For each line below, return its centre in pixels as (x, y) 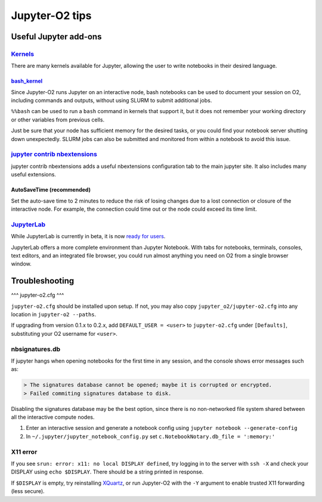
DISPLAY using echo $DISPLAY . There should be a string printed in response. (107, 472)
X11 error (24, 451)
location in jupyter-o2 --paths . (54, 314)
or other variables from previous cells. (58, 120)
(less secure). (28, 491)
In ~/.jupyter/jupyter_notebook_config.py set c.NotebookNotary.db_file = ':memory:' (151, 436)
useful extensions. (34, 174)
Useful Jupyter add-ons (56, 37)
